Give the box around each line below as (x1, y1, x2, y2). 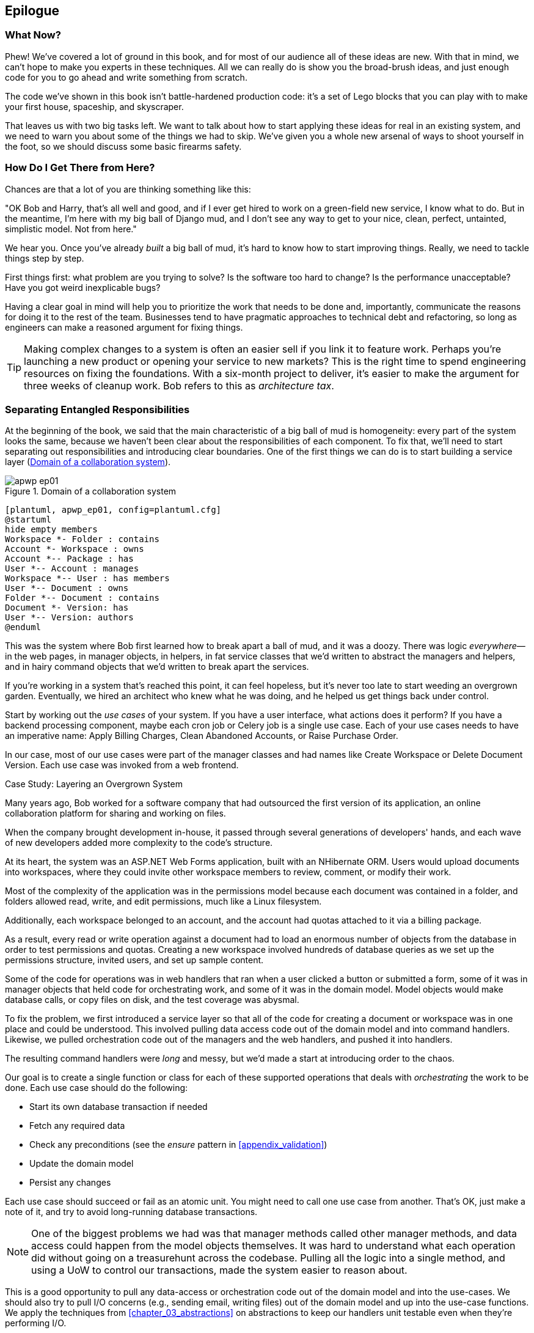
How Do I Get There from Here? (5, 161, 155, 174)
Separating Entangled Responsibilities (5, 403, 190, 416)
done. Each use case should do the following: (5, 1082, 188, 1093)
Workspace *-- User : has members (5, 573, 170, 584)
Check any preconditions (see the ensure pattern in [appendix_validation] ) (29, 1139, 327, 1150)
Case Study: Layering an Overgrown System (5, 779, 183, 790)
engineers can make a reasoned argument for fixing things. (5, 321, 243, 332)
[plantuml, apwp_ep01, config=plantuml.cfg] (5, 505, 222, 515)
